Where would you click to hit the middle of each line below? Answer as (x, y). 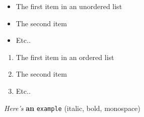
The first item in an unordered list (69, 6)
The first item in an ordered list (65, 57)
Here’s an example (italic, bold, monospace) (72, 108)
